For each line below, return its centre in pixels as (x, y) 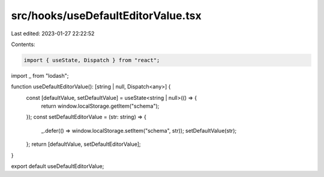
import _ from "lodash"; (40, 75)
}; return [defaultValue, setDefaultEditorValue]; (83, 144)
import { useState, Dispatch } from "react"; (92, 60)
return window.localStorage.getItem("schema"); (100, 106)
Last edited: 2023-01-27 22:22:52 (53, 33)
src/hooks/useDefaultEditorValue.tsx (106, 16)
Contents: (23, 44)
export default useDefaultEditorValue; (58, 166)
